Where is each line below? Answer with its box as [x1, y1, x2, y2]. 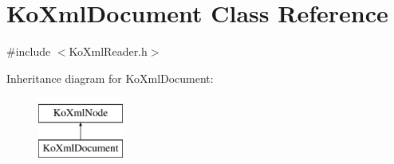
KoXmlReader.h [69, 43, 148, 60]
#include [6, 43, 51, 60]
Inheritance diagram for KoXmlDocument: [6, 69, 214, 86]
